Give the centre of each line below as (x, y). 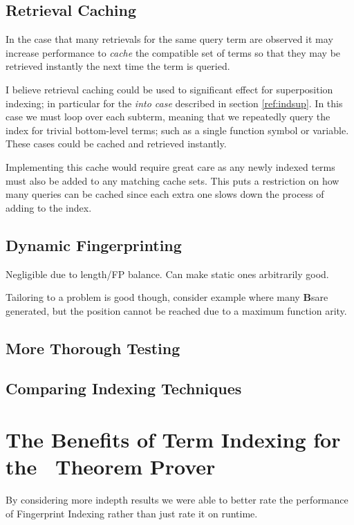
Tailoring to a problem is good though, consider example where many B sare (167, 297)
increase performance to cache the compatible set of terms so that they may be (173, 52)
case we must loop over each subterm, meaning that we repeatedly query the (168, 117)
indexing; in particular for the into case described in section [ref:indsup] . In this (174, 103)
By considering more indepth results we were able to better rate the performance (177, 500)
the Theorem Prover (111, 467)
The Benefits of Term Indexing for (173, 440)
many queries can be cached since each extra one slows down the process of (165, 194)
